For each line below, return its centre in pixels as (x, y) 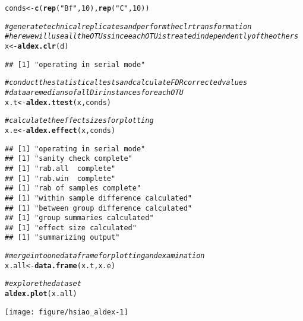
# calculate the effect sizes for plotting (79, 121)
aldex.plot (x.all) (41, 294)
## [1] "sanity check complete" (69, 159)
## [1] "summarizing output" (62, 238)
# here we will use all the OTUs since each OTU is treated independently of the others (152, 36)
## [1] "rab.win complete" (60, 178)
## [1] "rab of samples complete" (73, 188)
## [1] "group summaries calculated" (79, 218)
